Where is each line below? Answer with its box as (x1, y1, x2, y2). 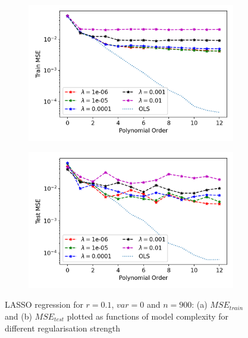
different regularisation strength (5, 321, 120, 334)
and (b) (5, 310, 32, 322)
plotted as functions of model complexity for (67, 310, 229, 322)
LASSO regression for (5, 298, 83, 311)
